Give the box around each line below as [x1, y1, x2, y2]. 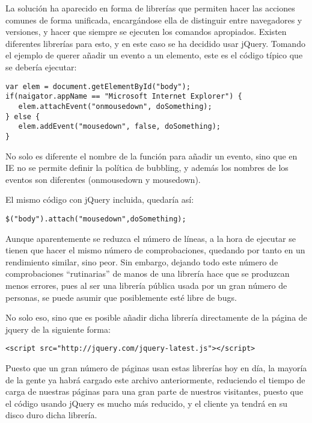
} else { [5, 112, 40, 121]
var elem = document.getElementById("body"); [5, 82, 191, 91]
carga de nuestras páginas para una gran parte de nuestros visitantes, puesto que [5, 385, 304, 398]
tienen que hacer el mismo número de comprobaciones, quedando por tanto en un [5, 244, 305, 256]
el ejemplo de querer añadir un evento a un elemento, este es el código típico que [5, 49, 303, 61]
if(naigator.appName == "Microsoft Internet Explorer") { [5, 92, 242, 101]
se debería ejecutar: [5, 60, 77, 73]
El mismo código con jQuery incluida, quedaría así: [5, 193, 194, 206]
